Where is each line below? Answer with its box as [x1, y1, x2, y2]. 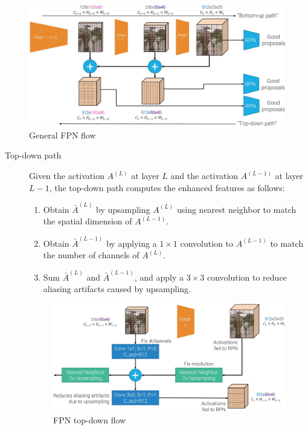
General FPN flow [29, 128, 96, 141]
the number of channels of [43, 249, 140, 261]
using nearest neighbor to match [176, 203, 297, 215]
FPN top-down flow [53, 413, 126, 426]
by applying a [106, 236, 157, 249]
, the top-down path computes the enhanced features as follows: [49, 181, 285, 194]
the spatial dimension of [43, 215, 132, 227]
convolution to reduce [207, 270, 287, 283]
